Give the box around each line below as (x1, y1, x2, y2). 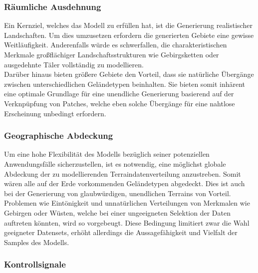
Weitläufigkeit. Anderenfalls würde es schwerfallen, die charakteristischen (4, 39, 227, 50)
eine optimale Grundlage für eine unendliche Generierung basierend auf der (4, 88, 234, 99)
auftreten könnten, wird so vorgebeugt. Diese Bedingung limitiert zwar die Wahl (4, 217, 250, 228)
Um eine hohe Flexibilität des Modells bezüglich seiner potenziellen (4, 149, 210, 159)
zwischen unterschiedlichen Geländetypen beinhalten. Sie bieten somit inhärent (4, 78, 246, 89)
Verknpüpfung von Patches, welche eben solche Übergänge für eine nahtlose (4, 98, 235, 108)
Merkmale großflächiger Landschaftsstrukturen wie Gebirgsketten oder (4, 49, 219, 59)
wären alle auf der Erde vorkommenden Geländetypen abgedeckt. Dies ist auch (4, 178, 245, 189)
